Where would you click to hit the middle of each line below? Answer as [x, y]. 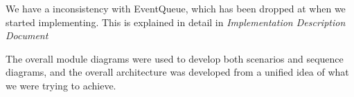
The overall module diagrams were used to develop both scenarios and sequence [175, 58]
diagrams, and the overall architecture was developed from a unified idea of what [177, 72]
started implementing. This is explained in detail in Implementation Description [176, 22]
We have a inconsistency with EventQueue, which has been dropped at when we [176, 8]
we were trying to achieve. [61, 85]
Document [27, 35]
